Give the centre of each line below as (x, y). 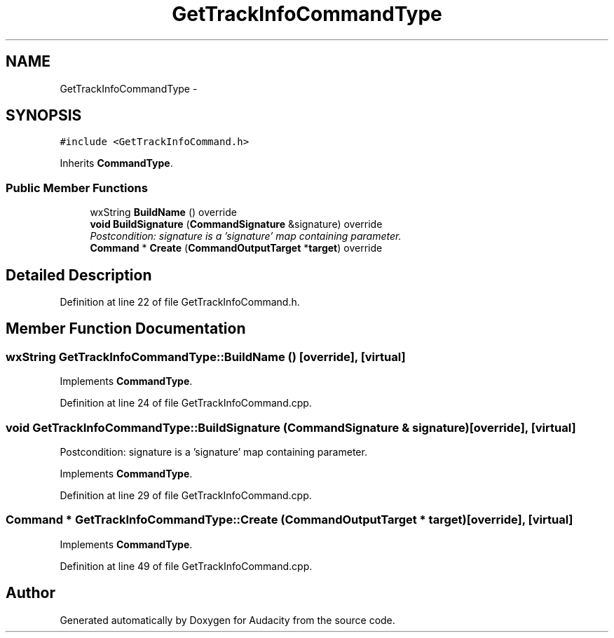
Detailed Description (79, 275)
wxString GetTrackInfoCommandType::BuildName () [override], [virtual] (206, 357)
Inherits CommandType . (116, 163)
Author (30, 593)
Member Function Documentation (126, 329)
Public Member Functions (77, 188)
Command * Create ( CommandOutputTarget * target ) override (236, 248)
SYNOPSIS (44, 116)
